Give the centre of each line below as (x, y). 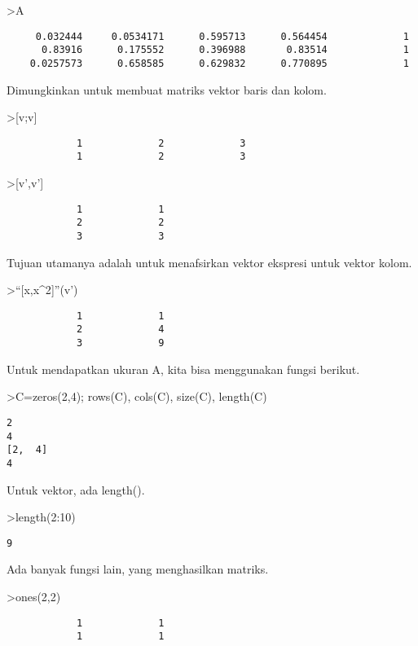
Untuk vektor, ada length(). (76, 489)
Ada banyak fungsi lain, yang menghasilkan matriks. (138, 569)
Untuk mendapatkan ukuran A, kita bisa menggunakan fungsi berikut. (183, 369)
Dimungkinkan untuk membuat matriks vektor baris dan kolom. (167, 89)
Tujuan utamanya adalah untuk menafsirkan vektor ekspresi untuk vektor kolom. (209, 262)
